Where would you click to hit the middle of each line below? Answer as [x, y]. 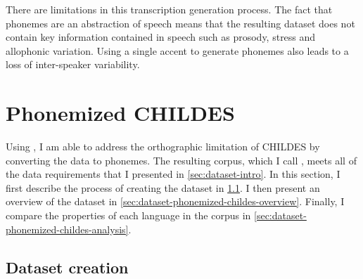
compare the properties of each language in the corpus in [128, 215]
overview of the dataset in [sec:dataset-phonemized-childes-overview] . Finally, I [175, 201]
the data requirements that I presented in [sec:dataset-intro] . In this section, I [173, 174]
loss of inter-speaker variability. [73, 64]
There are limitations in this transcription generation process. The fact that [169, 9]
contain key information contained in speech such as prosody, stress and [161, 37]
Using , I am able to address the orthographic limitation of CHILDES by [163, 147]
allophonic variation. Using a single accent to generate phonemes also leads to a [177, 50]
